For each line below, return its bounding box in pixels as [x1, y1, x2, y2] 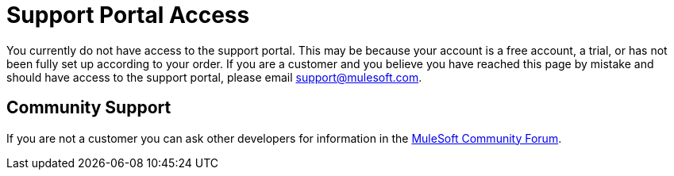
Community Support [6, 98, 171, 118]
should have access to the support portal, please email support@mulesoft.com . [6, 70, 422, 84]
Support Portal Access [6, 2, 250, 29]
